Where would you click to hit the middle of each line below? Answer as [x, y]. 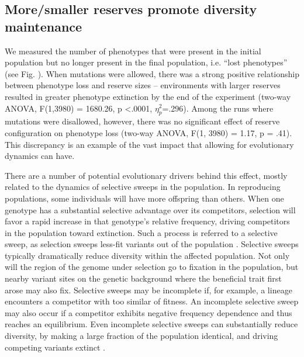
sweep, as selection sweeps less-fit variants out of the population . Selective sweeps [152, 244]
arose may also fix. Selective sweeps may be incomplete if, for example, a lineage [148, 290]
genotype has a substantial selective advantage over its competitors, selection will [150, 209]
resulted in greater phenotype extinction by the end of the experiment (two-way [148, 96]
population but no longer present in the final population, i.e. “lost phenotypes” [146, 62]
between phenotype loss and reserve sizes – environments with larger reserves [143, 85]
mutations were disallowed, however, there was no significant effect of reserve [142, 121]
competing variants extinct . [55, 347]
